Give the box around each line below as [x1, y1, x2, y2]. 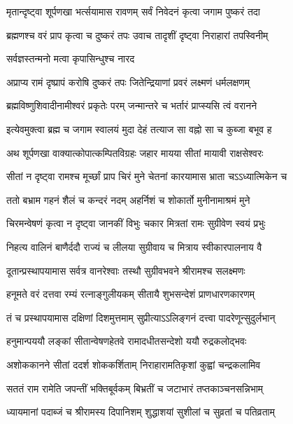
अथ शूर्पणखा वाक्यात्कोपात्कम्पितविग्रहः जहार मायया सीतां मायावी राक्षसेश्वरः [6, 145, 264, 160]
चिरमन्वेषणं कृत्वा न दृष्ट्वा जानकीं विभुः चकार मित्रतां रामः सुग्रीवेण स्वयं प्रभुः [6, 216, 266, 231]
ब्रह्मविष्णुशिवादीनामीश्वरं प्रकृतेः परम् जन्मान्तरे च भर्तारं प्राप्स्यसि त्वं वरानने [6, 98, 257, 113]
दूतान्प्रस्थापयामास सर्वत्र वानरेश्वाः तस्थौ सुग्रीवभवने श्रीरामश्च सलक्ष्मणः [6, 263, 245, 278]
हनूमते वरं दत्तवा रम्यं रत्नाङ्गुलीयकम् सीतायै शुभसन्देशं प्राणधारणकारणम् [6, 287, 255, 301]
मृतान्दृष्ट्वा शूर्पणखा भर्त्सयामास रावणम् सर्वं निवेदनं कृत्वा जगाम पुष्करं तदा [6, 4, 260, 18]
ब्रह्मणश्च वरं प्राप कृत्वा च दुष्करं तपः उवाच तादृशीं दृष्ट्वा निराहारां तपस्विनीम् [6, 27, 269, 42]
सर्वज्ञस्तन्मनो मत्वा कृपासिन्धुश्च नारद [6, 51, 135, 66]
